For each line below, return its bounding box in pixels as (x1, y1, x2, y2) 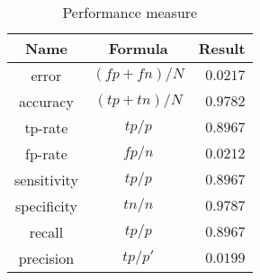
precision (18, 248, 75, 268)
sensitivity (14, 169, 78, 190)
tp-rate (24, 117, 68, 138)
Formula (108, 38, 168, 59)
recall (29, 221, 64, 242)
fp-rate (25, 143, 67, 164)
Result (198, 38, 246, 59)
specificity (14, 195, 77, 216)
